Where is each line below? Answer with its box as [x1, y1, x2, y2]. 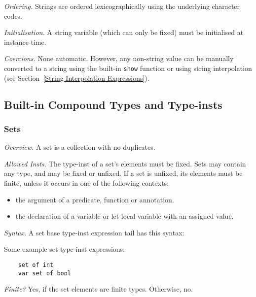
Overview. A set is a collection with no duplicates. [4, 142, 155, 152]
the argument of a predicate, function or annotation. [15, 194, 174, 204]
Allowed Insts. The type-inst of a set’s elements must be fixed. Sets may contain [4, 158, 246, 168]
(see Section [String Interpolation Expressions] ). [4, 72, 149, 83]
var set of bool [18, 269, 72, 277]
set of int [18, 261, 54, 268]
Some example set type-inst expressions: [4, 244, 125, 254]
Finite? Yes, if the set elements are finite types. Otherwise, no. [4, 284, 193, 294]
